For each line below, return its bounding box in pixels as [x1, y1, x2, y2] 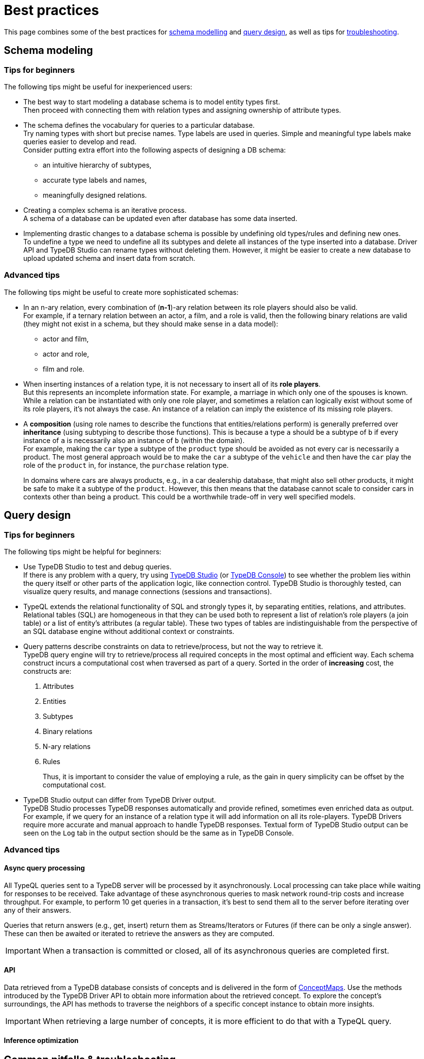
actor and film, [43, 334, 89, 343]
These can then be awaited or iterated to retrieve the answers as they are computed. [4, 929, 275, 938]
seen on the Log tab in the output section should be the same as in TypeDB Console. [23, 828, 294, 837]
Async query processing [4, 863, 85, 872]
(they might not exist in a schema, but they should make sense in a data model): [23, 319, 278, 328]
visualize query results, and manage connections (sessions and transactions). [23, 587, 272, 596]
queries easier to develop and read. [23, 137, 137, 146]
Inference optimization [4, 1036, 79, 1045]
